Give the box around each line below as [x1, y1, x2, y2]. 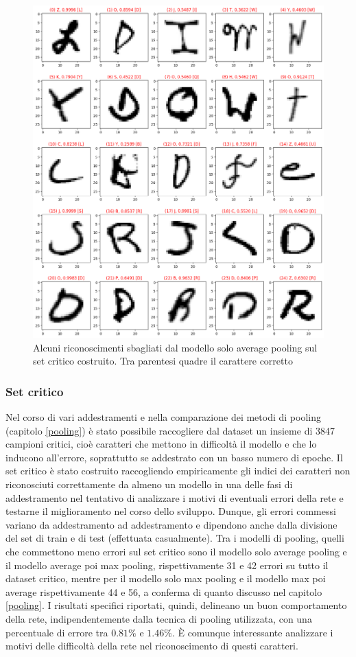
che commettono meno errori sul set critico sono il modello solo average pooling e [5, 544, 347, 559]
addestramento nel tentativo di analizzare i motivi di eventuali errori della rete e [5, 490, 344, 505]
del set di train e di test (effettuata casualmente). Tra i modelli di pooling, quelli [5, 531, 344, 545]
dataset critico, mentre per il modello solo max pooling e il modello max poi [5, 571, 326, 586]
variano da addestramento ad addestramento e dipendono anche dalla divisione [5, 517, 337, 531]
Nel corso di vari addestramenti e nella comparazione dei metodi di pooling [5, 410, 321, 424]
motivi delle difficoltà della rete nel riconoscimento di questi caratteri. [5, 638, 298, 653]
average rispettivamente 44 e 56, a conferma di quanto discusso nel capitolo [5, 584, 322, 599]
